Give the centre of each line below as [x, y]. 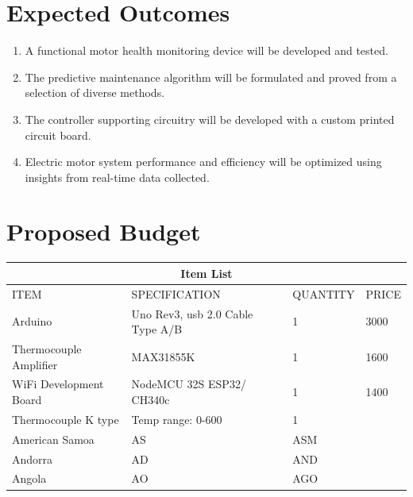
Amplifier [35, 364]
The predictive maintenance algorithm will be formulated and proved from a [211, 77]
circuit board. [58, 135]
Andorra [33, 458]
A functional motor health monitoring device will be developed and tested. [206, 50]
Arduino [32, 321]
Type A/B [157, 329]
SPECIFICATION [176, 293]
